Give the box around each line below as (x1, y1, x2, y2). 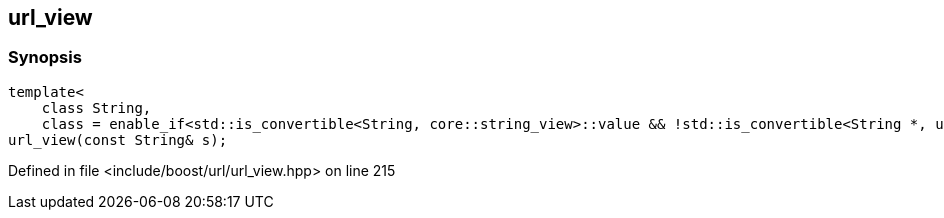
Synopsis (8, 47, 82, 68)
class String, (41, 99, 152, 116)
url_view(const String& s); (8, 131, 228, 148)
